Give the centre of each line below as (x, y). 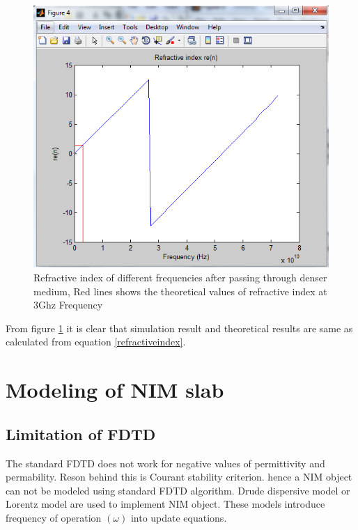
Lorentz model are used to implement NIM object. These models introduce (165, 504)
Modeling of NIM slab (115, 390)
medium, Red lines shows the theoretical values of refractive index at (180, 291)
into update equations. (179, 517)
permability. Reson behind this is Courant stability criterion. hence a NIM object (179, 477)
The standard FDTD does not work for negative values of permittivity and (165, 463)
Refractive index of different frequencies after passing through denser (180, 277)
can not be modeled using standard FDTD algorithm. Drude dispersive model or (178, 490)
